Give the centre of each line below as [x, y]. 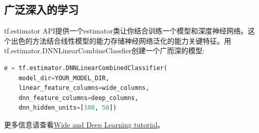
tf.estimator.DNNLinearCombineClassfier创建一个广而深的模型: [104, 51]
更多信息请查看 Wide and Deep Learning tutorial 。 [84, 124]
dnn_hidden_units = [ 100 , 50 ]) [67, 108]
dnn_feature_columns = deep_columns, [78, 98]
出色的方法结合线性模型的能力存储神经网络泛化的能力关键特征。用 [121, 40]
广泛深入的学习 [41, 9]
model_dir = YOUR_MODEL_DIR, [64, 78]
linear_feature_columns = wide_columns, [84, 88]
